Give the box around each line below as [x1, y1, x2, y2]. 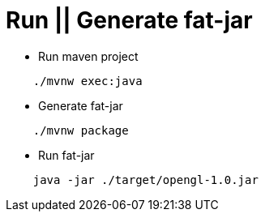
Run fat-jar [38, 147, 95, 162]
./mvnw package [32, 123, 129, 137]
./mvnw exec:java [32, 74, 143, 88]
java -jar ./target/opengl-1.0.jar [32, 173, 259, 186]
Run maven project [38, 49, 139, 63]
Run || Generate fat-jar [6, 6, 253, 34]
